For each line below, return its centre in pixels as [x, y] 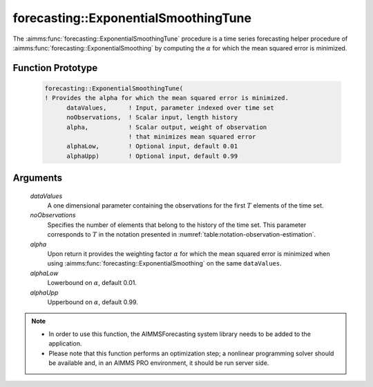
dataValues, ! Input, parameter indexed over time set [170, 108]
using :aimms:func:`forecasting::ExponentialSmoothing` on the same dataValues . [165, 264]
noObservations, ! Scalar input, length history [152, 118]
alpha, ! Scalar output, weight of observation [167, 127]
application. [65, 344]
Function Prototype [55, 68]
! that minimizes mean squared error [192, 137]
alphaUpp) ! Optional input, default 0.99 [152, 156]
